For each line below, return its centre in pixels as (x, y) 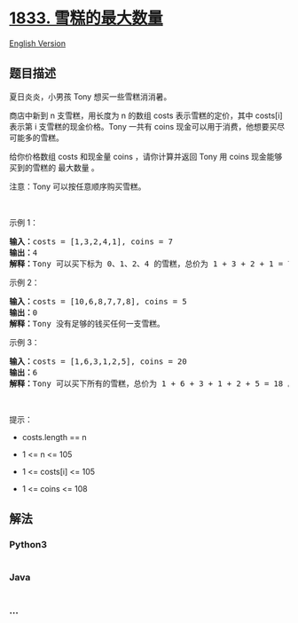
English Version (38, 43)
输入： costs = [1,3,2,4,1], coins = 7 (91, 241)
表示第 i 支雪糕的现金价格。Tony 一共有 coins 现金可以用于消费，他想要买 (143, 126)
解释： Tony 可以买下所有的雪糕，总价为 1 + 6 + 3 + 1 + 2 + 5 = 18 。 (153, 383)
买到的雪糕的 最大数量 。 (54, 167)
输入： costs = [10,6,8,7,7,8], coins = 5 (98, 301)
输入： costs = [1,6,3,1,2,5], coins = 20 (98, 361)
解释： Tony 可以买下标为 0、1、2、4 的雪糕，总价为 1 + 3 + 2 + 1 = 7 (151, 264)
